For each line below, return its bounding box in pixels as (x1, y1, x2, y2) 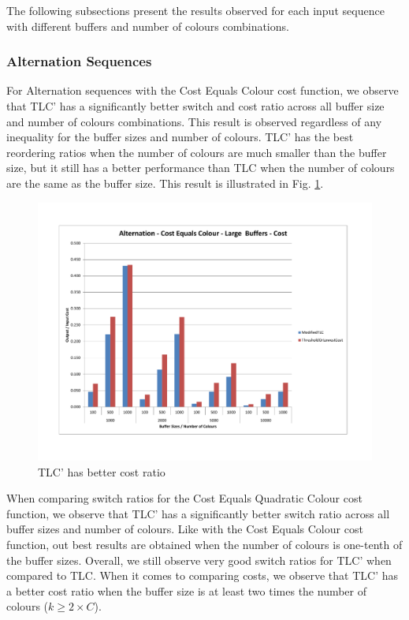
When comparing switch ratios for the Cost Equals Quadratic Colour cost (6, 490, 363, 506)
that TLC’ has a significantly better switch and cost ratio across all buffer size (6, 98, 385, 114)
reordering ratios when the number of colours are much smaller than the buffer (6, 144, 387, 160)
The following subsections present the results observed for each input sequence (6, 2, 385, 18)
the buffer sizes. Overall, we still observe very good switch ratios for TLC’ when (6, 551, 392, 568)
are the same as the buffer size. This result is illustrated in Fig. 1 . (6, 174, 324, 191)
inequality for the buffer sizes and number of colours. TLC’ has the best (6, 129, 354, 145)
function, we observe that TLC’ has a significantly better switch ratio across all (6, 505, 390, 521)
